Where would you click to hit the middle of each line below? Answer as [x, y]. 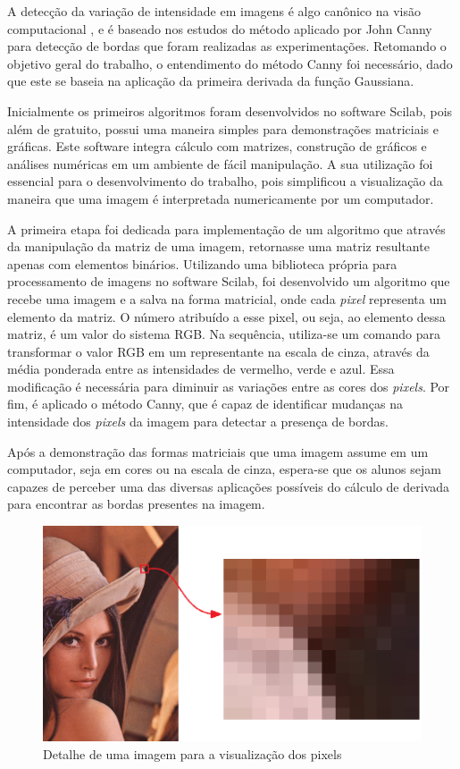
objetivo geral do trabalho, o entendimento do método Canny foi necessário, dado [230, 63]
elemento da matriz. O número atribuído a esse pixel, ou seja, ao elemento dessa [226, 316]
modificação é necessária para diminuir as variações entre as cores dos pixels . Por [229, 386]
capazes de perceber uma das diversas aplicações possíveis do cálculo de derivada [228, 486]
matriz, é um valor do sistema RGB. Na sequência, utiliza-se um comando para [224, 334]
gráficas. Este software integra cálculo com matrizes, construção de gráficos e [217, 146]
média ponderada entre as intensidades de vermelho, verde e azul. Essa [201, 369]
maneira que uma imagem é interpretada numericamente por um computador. [221, 198]
